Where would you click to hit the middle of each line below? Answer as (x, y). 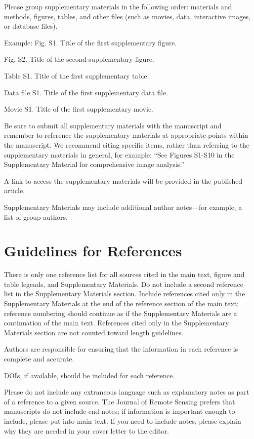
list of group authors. (36, 217)
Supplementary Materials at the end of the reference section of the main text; (122, 303)
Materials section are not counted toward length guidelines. (94, 332)
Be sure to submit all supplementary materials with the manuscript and (113, 125)
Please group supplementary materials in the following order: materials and (118, 6)
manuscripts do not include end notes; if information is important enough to (120, 411)
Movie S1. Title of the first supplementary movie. (79, 109)
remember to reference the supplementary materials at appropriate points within (126, 135)
